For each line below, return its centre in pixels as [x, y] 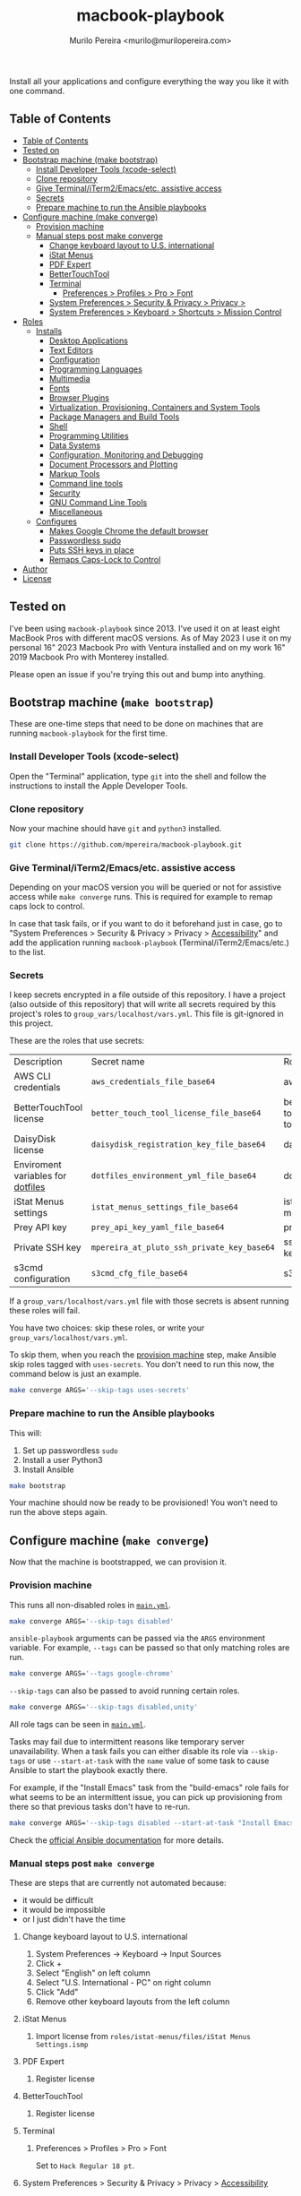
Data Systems [75, 445]
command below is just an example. [75, 1374]
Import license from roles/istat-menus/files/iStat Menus [143, 2037]
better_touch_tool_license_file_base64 [176, 1113]
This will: [26, 1433]
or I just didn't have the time [74, 1919]
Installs [49, 331]
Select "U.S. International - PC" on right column [123, 1983]
